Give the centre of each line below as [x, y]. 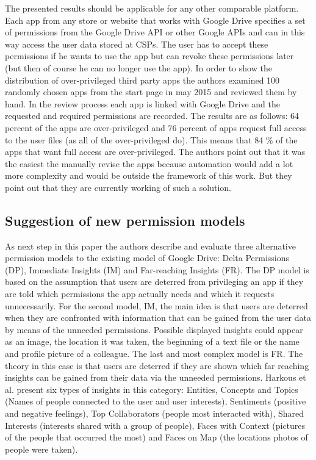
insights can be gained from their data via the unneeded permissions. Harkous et [156, 377]
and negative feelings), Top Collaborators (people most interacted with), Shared [155, 413]
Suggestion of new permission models [125, 220]
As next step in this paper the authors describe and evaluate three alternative [150, 246]
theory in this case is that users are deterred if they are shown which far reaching [157, 365]
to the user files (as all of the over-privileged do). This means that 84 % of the [151, 139]
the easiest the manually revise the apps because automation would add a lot [149, 163]
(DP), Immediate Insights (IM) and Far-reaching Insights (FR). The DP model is [157, 269]
